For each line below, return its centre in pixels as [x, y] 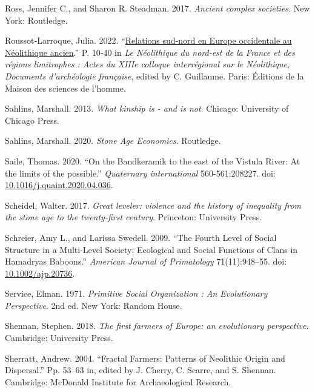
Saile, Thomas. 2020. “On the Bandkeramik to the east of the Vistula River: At [153, 161]
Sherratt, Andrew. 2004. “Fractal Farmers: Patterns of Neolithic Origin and [145, 358]
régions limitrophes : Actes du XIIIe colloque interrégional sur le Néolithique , [147, 64]
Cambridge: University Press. [59, 338]
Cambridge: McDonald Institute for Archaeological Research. [118, 381]
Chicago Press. [32, 120]
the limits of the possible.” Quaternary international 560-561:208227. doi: [140, 173]
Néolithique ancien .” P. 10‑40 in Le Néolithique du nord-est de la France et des [150, 52]
